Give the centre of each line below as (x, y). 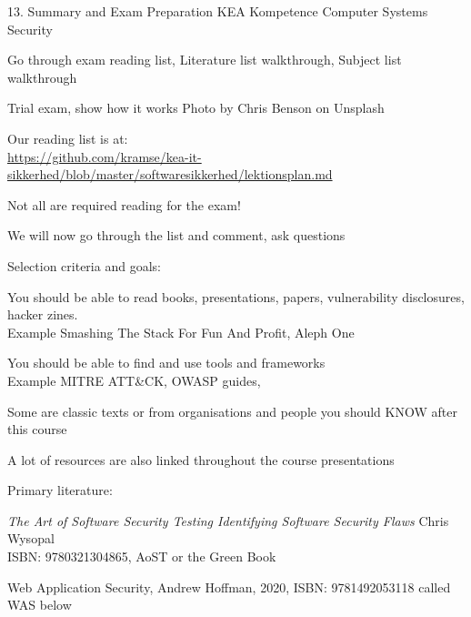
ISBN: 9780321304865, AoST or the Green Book (142, 556)
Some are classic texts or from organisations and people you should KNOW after (232, 411)
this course (37, 429)
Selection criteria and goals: (84, 265)
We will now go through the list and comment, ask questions (176, 235)
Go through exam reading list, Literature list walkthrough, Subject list (205, 60)
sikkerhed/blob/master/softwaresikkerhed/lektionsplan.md (170, 174)
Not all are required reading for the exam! (124, 204)
